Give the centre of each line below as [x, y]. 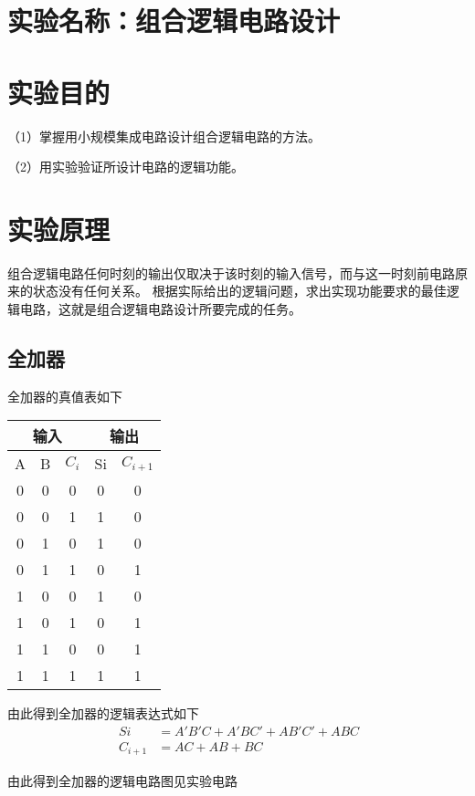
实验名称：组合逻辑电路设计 [174, 21]
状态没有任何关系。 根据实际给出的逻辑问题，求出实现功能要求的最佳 [239, 291]
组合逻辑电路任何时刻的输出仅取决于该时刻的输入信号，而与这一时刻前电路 [231, 272]
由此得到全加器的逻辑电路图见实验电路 [122, 780]
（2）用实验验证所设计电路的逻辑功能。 [126, 167]
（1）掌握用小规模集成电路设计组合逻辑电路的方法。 [164, 136]
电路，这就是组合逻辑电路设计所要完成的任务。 [160, 309]
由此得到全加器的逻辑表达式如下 [103, 713]
